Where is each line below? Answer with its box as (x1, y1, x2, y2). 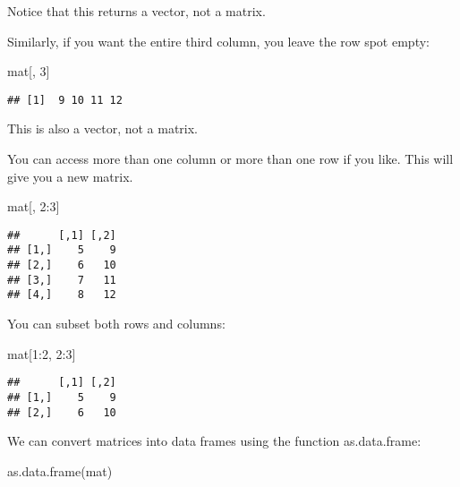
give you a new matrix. (7, 167, 133, 185)
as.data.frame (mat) (7, 461, 113, 480)
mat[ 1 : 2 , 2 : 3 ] (7, 344, 76, 363)
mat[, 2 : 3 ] (7, 197, 60, 216)
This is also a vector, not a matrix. (7, 119, 199, 138)
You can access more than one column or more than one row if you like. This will (7, 150, 454, 168)
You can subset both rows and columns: (7, 314, 226, 333)
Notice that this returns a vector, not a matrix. (7, 2, 266, 20)
